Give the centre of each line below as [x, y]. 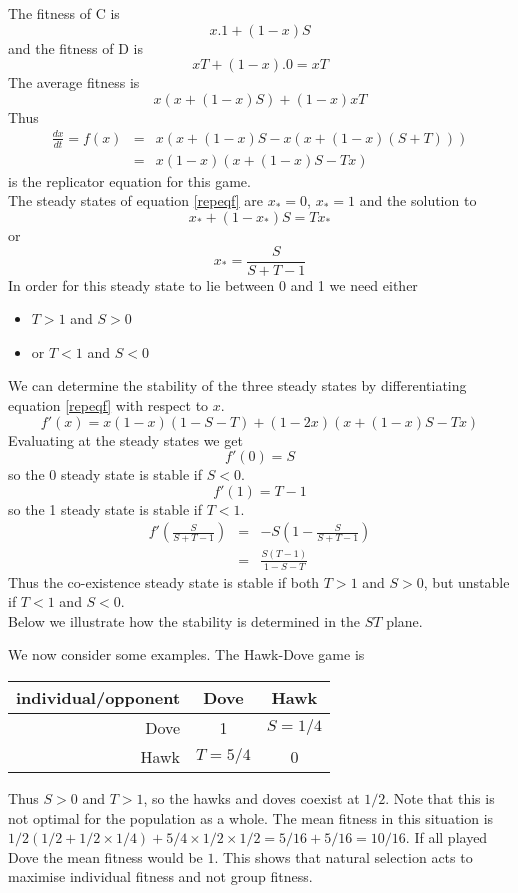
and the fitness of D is [75, 47]
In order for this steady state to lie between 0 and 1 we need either [213, 284]
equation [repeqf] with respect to [108, 405]
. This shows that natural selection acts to [343, 856]
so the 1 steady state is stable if [105, 508]
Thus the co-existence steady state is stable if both [164, 581]
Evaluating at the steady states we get [125, 439]
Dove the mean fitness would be [105, 856]
